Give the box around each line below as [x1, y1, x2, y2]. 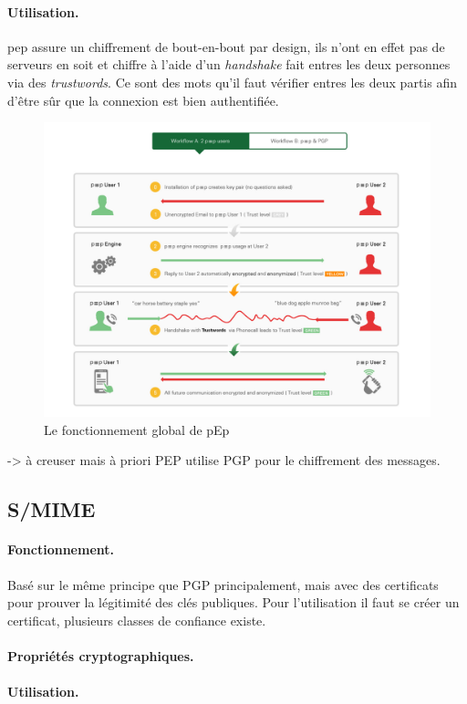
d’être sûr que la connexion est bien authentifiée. [7, 90, 279, 109]
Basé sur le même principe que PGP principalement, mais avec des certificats [7, 575, 439, 594]
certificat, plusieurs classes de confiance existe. [7, 610, 266, 629]
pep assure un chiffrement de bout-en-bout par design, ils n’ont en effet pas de [7, 36, 445, 56]
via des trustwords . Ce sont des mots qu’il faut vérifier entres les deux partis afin [7, 72, 457, 91]
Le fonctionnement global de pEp [44, 419, 230, 439]
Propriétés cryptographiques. [7, 646, 194, 665]
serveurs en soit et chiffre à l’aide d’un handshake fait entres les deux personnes [7, 55, 451, 74]
